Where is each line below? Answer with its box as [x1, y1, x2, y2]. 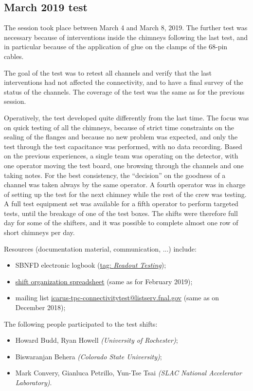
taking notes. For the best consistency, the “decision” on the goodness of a [4, 170, 226, 180]
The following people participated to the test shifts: [4, 318, 158, 329]
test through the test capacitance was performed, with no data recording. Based [4, 141, 242, 151]
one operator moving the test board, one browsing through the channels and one [4, 160, 244, 170]
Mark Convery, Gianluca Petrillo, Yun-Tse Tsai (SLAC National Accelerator [15, 368, 242, 378]
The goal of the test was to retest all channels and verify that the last [4, 67, 212, 78]
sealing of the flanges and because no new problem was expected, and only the [4, 132, 238, 142]
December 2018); [15, 302, 66, 313]
